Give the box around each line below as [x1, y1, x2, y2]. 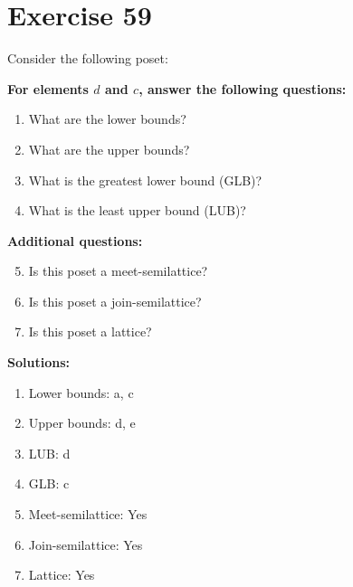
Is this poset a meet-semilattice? [28, 261, 208, 280]
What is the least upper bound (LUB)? [28, 201, 246, 220]
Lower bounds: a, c [28, 383, 134, 402]
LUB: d [28, 443, 71, 462]
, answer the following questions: [138, 79, 347, 98]
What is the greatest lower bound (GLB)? [28, 170, 262, 189]
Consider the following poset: [7, 49, 168, 68]
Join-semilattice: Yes [28, 535, 143, 554]
